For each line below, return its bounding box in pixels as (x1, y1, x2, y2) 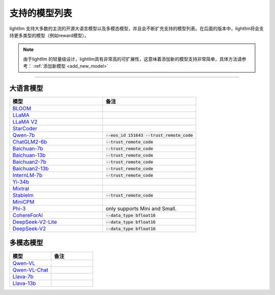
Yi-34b (12, 179, 30, 186)
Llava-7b (12, 273, 34, 280)
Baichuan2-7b (12, 158, 47, 165)
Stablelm (12, 192, 34, 199)
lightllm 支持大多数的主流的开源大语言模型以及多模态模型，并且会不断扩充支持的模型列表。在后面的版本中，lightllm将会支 (9, 25, 264, 32)
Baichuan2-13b (12, 165, 49, 172)
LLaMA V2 (12, 119, 38, 126)
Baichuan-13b (12, 152, 46, 159)
